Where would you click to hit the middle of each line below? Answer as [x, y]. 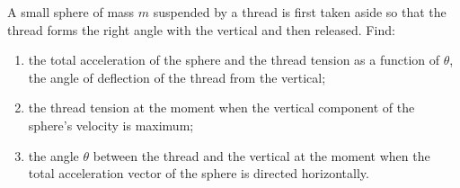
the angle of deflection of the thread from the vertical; [177, 77]
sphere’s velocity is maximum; [111, 125]
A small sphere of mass [71, 12]
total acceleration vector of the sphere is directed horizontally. [199, 173]
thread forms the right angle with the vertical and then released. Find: [201, 29]
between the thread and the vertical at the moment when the [261, 155]
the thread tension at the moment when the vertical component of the [221, 107]
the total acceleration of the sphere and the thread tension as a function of [234, 60]
